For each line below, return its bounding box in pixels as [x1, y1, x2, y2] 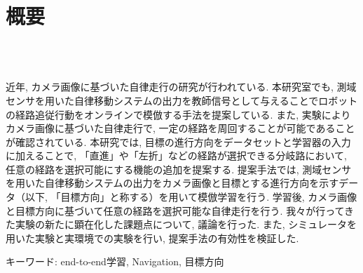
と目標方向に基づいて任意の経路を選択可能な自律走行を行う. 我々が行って [6, 203, 345, 218]
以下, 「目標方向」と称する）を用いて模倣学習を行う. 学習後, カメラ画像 [25, 189, 357, 204]
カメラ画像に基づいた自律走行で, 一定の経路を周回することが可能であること [6, 121, 355, 135]
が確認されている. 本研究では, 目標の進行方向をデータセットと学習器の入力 [6, 134, 351, 149]
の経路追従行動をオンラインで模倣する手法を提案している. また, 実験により [6, 107, 351, 121]
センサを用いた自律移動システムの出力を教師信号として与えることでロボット [6, 93, 358, 107]
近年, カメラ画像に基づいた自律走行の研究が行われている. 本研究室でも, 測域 [6, 79, 357, 94]
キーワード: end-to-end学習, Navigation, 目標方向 [6, 254, 224, 269]
